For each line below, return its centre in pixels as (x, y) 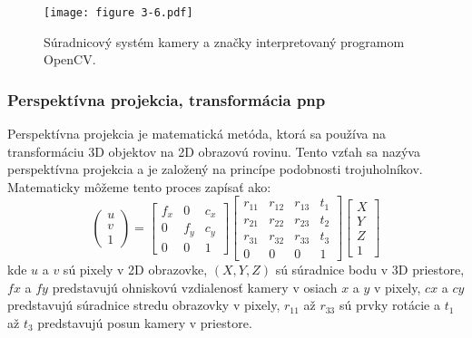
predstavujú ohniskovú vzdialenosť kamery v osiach (195, 287)
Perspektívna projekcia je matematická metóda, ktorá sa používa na (197, 134)
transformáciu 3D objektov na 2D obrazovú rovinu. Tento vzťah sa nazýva (214, 151)
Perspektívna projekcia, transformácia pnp (167, 99)
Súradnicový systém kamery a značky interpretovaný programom (224, 41)
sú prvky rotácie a (389, 305)
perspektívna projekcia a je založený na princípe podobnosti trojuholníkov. (215, 169)
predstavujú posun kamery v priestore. (145, 322)
